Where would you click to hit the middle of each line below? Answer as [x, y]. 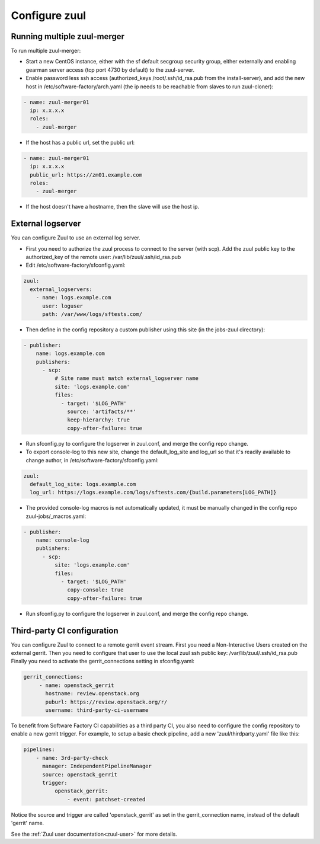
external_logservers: [61, 289]
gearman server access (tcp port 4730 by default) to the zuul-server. [110, 70]
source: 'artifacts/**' [102, 412]
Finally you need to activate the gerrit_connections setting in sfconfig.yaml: [103, 661]
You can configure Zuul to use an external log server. [76, 238]
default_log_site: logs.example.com [83, 484]
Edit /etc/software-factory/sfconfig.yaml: [76, 265]
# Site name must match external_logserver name [126, 378]
